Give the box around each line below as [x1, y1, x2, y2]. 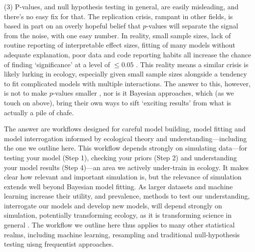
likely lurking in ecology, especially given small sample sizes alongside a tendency [4, 69, 247, 79]
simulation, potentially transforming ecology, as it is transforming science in [4, 210, 232, 220]
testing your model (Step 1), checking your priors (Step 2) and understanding [4, 152, 237, 162]
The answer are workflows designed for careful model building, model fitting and [4, 124, 246, 134]
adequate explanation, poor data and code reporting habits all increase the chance [4, 49, 251, 59]
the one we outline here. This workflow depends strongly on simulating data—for [4, 143, 247, 153]
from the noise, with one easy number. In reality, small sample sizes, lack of [4, 30, 231, 40]
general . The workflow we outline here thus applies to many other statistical [4, 220, 235, 230]
